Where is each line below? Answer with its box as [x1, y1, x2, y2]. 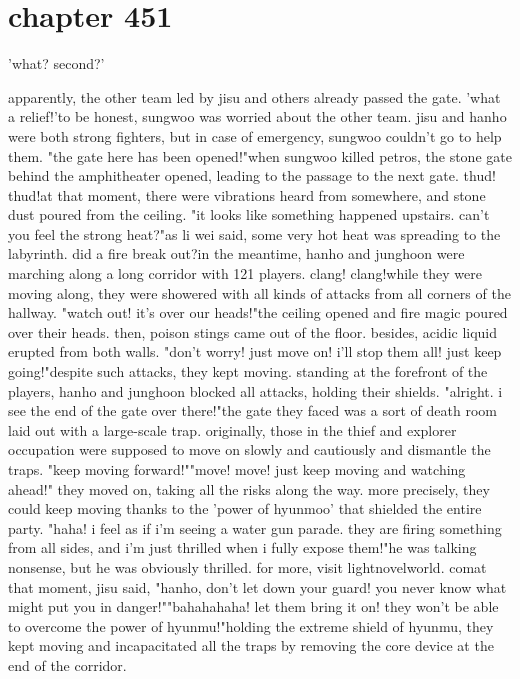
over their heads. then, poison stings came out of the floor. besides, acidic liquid [8, 321, 498, 342]
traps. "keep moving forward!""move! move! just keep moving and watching [8, 459, 466, 479]
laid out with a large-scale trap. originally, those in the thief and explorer [8, 419, 457, 440]
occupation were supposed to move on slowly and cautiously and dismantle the [8, 439, 491, 460]
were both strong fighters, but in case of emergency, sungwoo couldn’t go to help [8, 125, 502, 146]
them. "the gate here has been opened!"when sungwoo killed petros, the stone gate [8, 145, 512, 166]
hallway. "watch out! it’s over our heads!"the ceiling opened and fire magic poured [8, 302, 508, 323]
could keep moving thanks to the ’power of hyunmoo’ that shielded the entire [8, 498, 482, 519]
